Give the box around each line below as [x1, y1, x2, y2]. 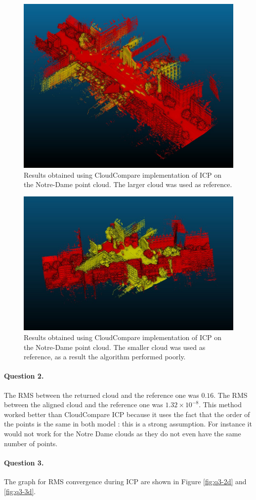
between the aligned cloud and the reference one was [4, 399, 163, 410]
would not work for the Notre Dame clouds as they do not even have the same [4, 428, 241, 439]
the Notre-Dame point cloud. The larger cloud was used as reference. [24, 179, 232, 190]
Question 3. [4, 457, 44, 467]
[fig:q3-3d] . [4, 486, 36, 496]
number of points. [4, 438, 58, 448]
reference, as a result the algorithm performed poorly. [24, 351, 186, 362]
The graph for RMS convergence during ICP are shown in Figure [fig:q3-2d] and [4, 476, 247, 486]
